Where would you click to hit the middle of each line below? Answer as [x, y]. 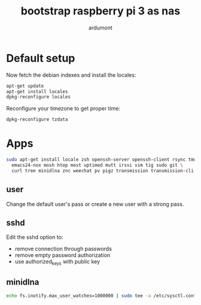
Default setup [41, 58]
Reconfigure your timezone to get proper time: [63, 109]
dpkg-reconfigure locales [38, 97]
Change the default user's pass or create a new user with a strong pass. [95, 204]
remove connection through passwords [63, 249]
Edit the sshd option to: [35, 237]
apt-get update [25, 86]
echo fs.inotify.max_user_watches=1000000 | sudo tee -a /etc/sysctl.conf [101, 295]
